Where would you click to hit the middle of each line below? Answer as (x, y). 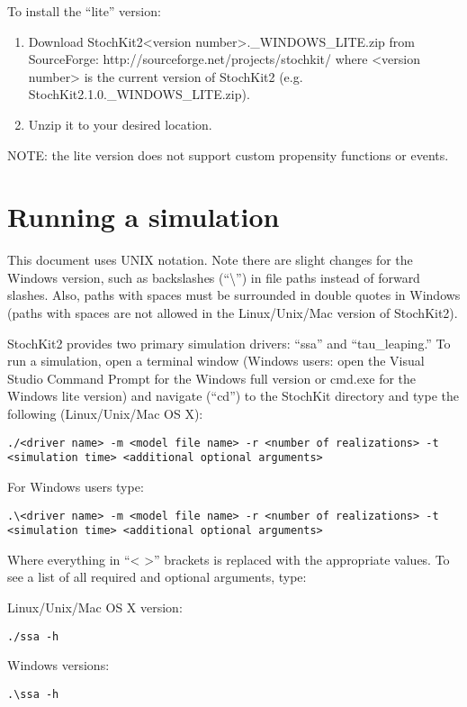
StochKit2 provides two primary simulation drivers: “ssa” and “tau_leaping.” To (229, 343)
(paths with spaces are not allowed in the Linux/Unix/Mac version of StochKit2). (233, 313)
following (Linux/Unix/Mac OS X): (105, 414)
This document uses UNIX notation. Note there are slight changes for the (210, 260)
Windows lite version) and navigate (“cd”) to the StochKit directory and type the (233, 396)
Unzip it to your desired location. (120, 124)
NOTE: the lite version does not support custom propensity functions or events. (228, 154)
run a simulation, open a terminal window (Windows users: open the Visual (216, 361)
